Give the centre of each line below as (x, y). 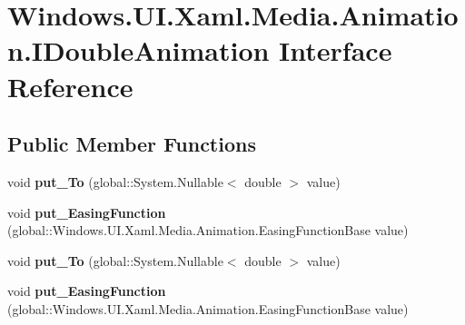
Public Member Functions (132, 144)
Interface (336, 50)
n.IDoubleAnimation (139, 50)
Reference (70, 86)
